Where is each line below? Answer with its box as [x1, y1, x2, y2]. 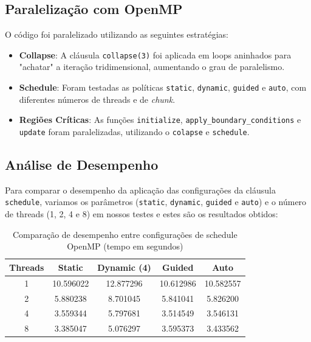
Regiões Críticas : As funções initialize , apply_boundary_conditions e [19, 113, 301, 126]
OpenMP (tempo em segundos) [67, 240, 183, 253]
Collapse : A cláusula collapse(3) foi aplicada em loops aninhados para [19, 48, 292, 61]
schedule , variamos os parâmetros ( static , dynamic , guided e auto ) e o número [5, 195, 307, 208]
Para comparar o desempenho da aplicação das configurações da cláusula [5, 183, 276, 196]
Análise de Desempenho [5, 155, 159, 173]
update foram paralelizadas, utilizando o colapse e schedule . [19, 125, 250, 138]
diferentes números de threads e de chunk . [19, 92, 176, 105]
